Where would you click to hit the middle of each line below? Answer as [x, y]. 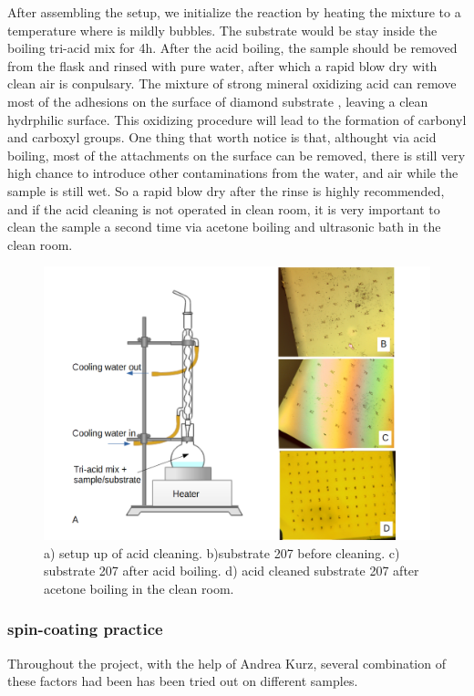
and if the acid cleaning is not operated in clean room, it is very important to [224, 208]
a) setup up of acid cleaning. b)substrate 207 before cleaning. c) [222, 552]
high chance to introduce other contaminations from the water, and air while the [233, 173]
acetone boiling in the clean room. [139, 588]
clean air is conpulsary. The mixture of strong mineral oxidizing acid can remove [232, 83]
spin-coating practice [85, 629]
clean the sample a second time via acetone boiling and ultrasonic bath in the [224, 227]
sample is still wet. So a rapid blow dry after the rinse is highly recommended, [226, 190]
